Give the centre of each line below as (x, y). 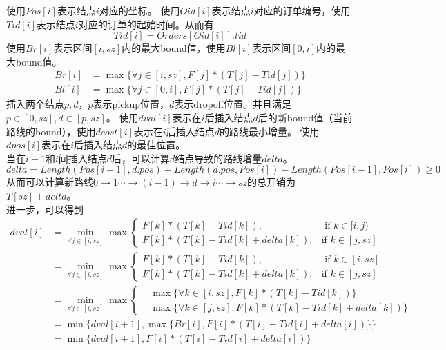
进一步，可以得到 (45, 209)
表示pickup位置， (131, 104)
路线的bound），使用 (51, 131)
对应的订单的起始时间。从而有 (146, 24)
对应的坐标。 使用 (139, 10)
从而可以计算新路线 (50, 182)
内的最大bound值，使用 (174, 48)
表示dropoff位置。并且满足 (233, 104)
